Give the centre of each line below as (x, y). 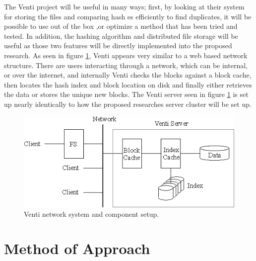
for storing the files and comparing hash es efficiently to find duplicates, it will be (128, 16)
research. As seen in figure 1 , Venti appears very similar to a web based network (126, 55)
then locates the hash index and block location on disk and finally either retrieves (128, 84)
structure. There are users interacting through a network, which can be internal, (126, 65)
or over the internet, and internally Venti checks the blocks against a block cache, (128, 75)
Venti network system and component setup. (92, 214)
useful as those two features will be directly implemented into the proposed (118, 45)
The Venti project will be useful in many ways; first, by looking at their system (124, 6)
